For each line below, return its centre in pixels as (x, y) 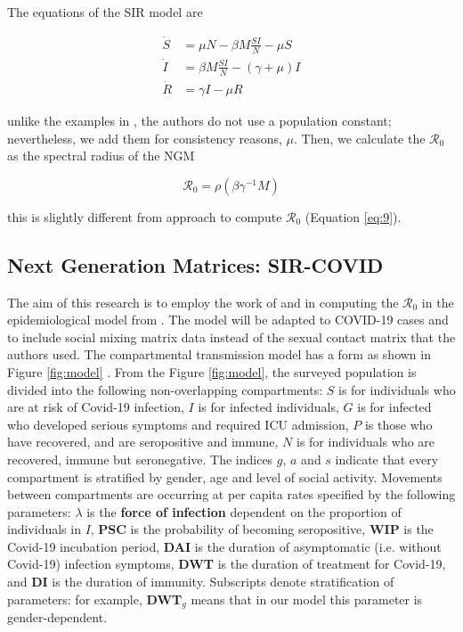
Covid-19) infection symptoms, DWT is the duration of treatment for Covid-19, (227, 564)
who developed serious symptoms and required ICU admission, (178, 424)
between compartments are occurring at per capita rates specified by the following (231, 494)
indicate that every (387, 459)
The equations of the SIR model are (105, 12)
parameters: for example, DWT (95, 599)
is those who (398, 424)
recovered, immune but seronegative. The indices (140, 459)
